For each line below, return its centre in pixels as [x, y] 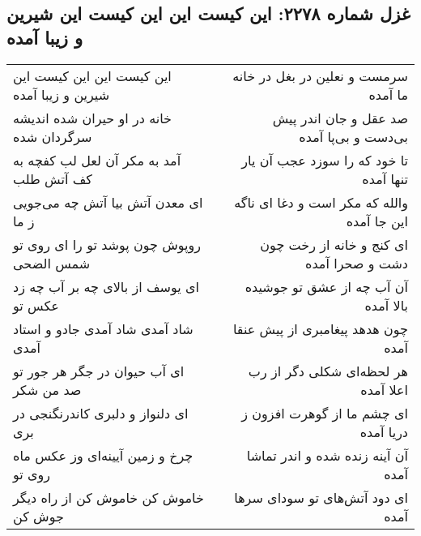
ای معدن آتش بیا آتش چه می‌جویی [108, 202]
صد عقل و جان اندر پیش [340, 118]
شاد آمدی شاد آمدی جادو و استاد [103, 328]
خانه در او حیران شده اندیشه [92, 118]
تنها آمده [385, 178]
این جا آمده [377, 221]
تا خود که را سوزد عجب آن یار [325, 160]
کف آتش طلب [53, 178]
